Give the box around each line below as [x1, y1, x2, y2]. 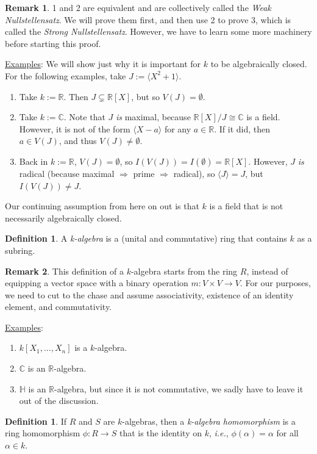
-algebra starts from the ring [130, 264, 238, 277]
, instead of [246, 264, 288, 277]
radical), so [173, 167, 215, 179]
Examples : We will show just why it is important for [5, 57, 201, 70]
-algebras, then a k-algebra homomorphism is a [122, 414, 296, 427]
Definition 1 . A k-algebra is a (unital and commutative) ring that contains [5, 232, 287, 245]
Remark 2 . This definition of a [5, 264, 124, 277]
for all [276, 427, 299, 439]
